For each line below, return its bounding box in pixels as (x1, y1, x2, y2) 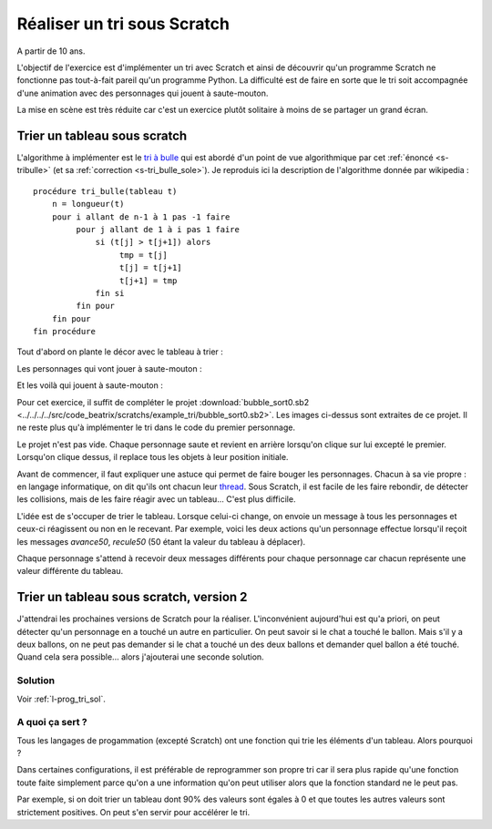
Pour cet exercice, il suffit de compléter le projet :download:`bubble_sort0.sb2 (16, 396, 310, 407)
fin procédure (33, 326, 96, 337)
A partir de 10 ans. (16, 46, 86, 56)
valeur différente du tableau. (16, 566, 123, 577)
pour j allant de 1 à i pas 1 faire (76, 224, 241, 234)
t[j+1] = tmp (118, 275, 178, 286)
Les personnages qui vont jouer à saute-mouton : (16, 363, 202, 374)
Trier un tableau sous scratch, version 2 (16, 589, 248, 605)
